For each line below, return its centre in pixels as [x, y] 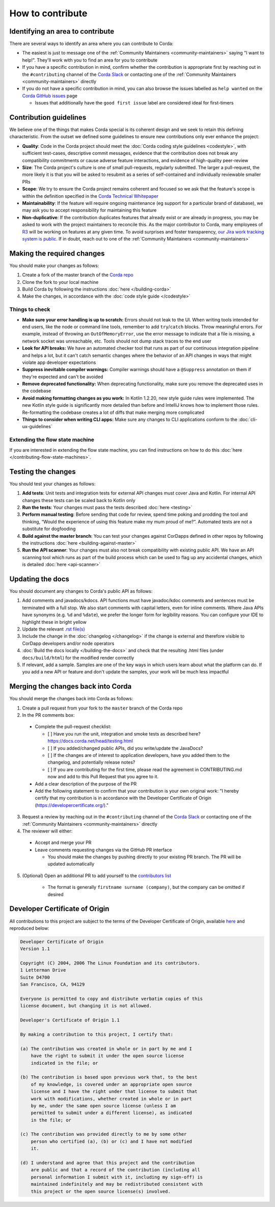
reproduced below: [29, 928]
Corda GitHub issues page [50, 96]
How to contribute [48, 13]
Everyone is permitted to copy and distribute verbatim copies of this [112, 999]
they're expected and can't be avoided [63, 377]
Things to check [30, 309]
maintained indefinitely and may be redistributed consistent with [117, 1184]
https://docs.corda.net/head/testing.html [90, 741]
